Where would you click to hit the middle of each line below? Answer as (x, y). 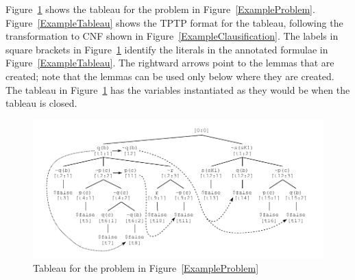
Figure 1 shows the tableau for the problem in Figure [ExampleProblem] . (160, 9)
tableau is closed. (41, 103)
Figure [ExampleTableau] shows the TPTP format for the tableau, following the (174, 22)
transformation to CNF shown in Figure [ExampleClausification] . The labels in (172, 36)
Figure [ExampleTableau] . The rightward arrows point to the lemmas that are (170, 63)
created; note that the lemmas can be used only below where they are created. (170, 76)
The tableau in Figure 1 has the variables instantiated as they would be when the (178, 89)
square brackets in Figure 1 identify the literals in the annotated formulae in (167, 49)
